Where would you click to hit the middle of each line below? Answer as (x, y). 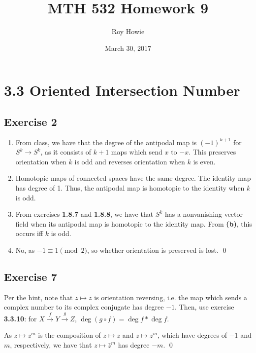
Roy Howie (128, 31)
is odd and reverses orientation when (130, 161)
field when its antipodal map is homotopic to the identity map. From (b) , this (134, 223)
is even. (204, 161)
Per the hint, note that (38, 297)
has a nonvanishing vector (204, 214)
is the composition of (69, 335)
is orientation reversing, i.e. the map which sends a (171, 297)
